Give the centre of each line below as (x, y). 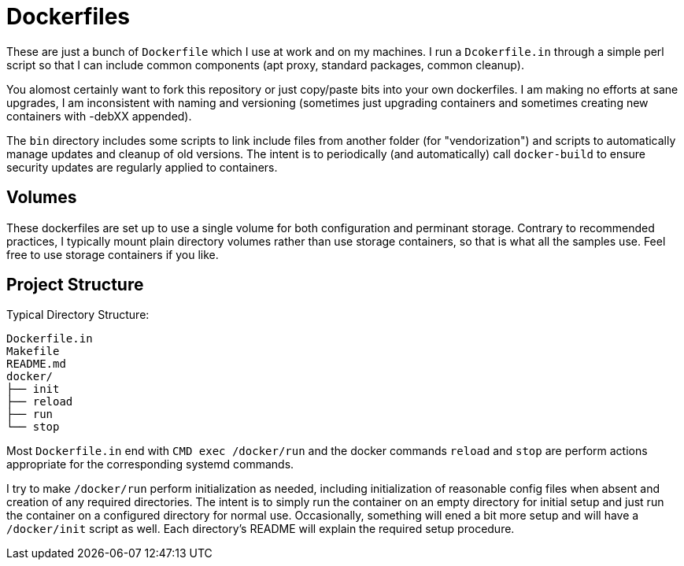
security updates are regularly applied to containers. (142, 167)
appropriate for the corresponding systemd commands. (150, 464)
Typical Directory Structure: (78, 315)
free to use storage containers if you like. (113, 254)
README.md (36, 364)
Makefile (33, 351)
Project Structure (75, 285)
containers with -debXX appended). (99, 116)
